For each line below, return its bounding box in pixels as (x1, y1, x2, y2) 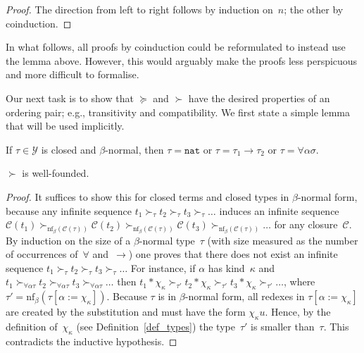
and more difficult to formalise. (6, 67, 139, 82)
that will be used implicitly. (6, 118, 125, 133)
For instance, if (130, 260, 196, 275)
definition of (6, 318, 58, 333)
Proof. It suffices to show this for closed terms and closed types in (6, 189, 289, 204)
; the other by (284, 2, 344, 16)
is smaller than (251, 318, 315, 333)
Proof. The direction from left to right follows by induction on (6, 2, 273, 16)
